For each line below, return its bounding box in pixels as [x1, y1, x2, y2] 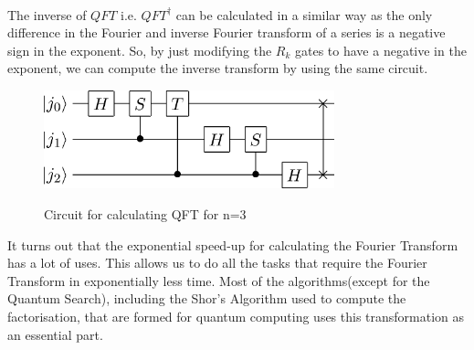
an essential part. [7, 324, 103, 344]
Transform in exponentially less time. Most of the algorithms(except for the [7, 270, 430, 290]
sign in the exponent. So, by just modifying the [7, 40, 272, 59]
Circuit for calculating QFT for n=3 [44, 205, 247, 224]
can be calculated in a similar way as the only [175, 5, 433, 24]
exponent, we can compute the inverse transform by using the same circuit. [7, 58, 428, 78]
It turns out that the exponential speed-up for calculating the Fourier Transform [7, 235, 458, 254]
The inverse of [7, 5, 87, 24]
